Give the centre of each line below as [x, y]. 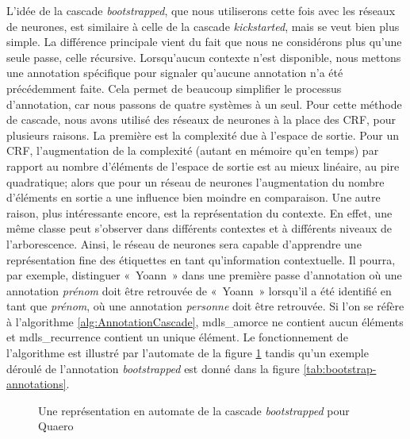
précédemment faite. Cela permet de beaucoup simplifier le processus [174, 88]
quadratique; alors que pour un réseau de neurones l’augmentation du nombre [195, 181]
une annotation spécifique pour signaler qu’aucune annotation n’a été [175, 73]
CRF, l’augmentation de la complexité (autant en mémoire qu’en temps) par [193, 150]
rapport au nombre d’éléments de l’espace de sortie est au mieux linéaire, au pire [203, 166]
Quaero [56, 426]
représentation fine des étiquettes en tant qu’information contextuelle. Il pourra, [201, 259]
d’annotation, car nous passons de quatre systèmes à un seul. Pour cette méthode [204, 104]
